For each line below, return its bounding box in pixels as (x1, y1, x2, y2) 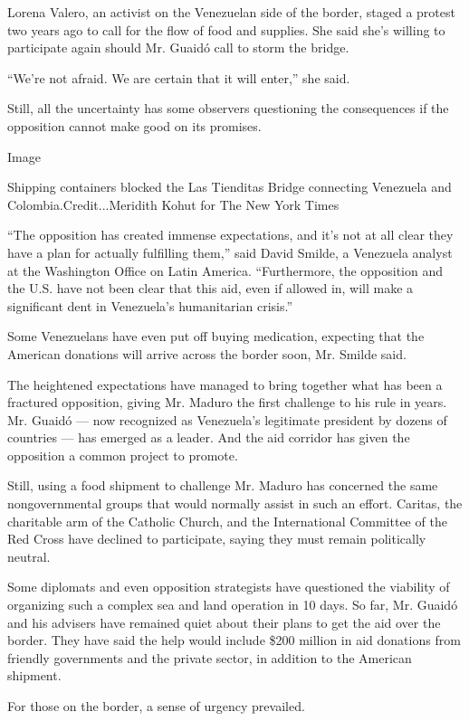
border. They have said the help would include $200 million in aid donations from (7, 631, 461, 650)
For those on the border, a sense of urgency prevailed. (7, 697, 305, 715)
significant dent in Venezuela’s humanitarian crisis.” (7, 296, 293, 315)
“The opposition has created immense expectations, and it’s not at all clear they (7, 225, 454, 244)
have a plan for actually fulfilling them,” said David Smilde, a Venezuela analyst (7, 242, 453, 261)
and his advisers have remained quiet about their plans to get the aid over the (7, 612, 441, 631)
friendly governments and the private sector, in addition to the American (7, 648, 412, 667)
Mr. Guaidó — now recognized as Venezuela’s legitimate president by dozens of (7, 410, 447, 429)
